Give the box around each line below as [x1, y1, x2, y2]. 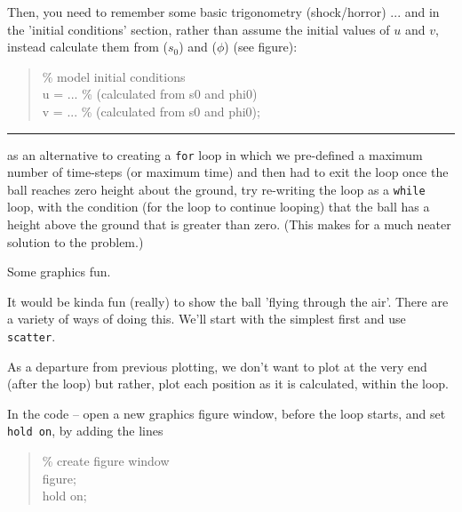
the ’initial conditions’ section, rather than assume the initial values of [7, 20, 390, 38]
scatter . [7, 327, 56, 346]
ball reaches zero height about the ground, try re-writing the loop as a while [7, 180, 426, 198]
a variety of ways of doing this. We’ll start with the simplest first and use [7, 309, 406, 328]
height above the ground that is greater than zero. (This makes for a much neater [7, 215, 451, 234]
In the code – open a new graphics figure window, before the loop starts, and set [7, 404, 446, 422]
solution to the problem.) [7, 232, 144, 251]
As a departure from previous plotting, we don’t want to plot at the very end [7, 356, 427, 375]
